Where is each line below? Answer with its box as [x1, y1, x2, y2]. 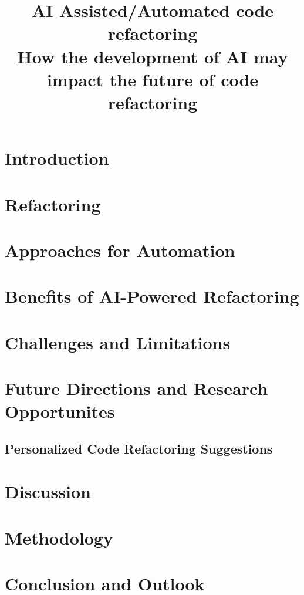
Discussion [5, 479, 91, 503]
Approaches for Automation [5, 238, 235, 262]
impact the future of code [46, 67, 259, 91]
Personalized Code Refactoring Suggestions [5, 439, 273, 457]
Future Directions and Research [5, 376, 268, 400]
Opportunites [5, 399, 115, 423]
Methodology [5, 525, 113, 549]
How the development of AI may [17, 44, 288, 68]
